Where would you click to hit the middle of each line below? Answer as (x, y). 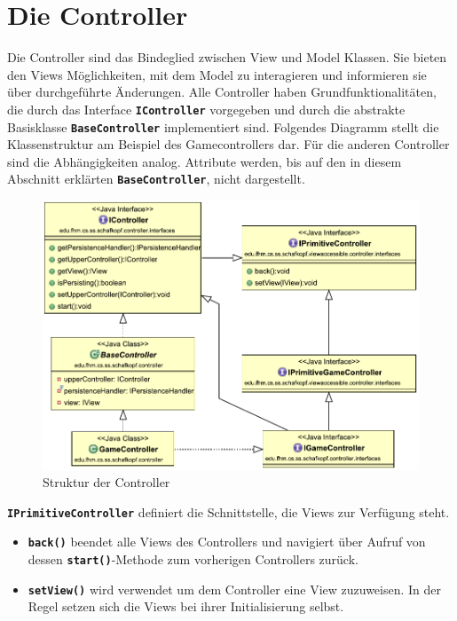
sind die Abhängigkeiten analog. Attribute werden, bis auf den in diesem (205, 161)
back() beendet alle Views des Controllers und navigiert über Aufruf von (227, 542)
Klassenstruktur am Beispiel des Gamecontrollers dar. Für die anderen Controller (228, 144)
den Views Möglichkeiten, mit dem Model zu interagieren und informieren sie (217, 74)
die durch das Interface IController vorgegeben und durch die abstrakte (206, 109)
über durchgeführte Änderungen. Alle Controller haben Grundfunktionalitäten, (222, 92)
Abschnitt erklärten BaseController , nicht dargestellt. (156, 179)
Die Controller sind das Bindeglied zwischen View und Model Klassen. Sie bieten (227, 57)
